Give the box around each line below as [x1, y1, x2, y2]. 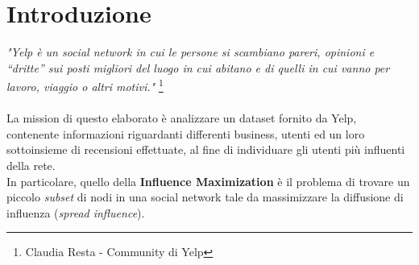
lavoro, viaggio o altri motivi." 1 [6, 76, 164, 94]
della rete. [6, 156, 56, 173]
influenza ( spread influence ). [6, 204, 145, 221]
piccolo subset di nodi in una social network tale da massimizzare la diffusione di [6, 188, 404, 205]
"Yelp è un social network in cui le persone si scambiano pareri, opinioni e [6, 43, 375, 60]
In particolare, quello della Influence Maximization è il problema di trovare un [6, 172, 410, 189]
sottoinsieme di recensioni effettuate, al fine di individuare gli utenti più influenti [6, 141, 405, 158]
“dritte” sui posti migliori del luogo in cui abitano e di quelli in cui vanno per [6, 59, 390, 76]
